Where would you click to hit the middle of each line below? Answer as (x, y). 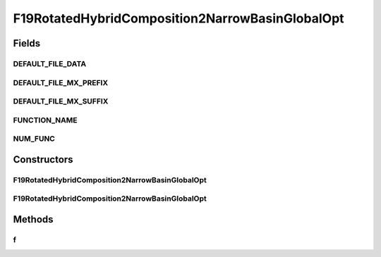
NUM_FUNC (34, 139)
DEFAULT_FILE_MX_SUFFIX (61, 101)
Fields (27, 43)
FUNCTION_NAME (45, 120)
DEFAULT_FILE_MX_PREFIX (61, 82)
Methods (33, 219)
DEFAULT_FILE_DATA (50, 63)
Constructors (43, 159)
